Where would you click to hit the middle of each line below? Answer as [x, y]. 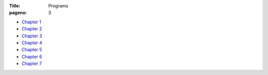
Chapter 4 [32, 43]
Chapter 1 [32, 22]
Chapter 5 [32, 50]
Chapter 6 [32, 57]
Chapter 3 [32, 36]
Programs [58, 6]
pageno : [18, 13]
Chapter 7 [32, 64]
